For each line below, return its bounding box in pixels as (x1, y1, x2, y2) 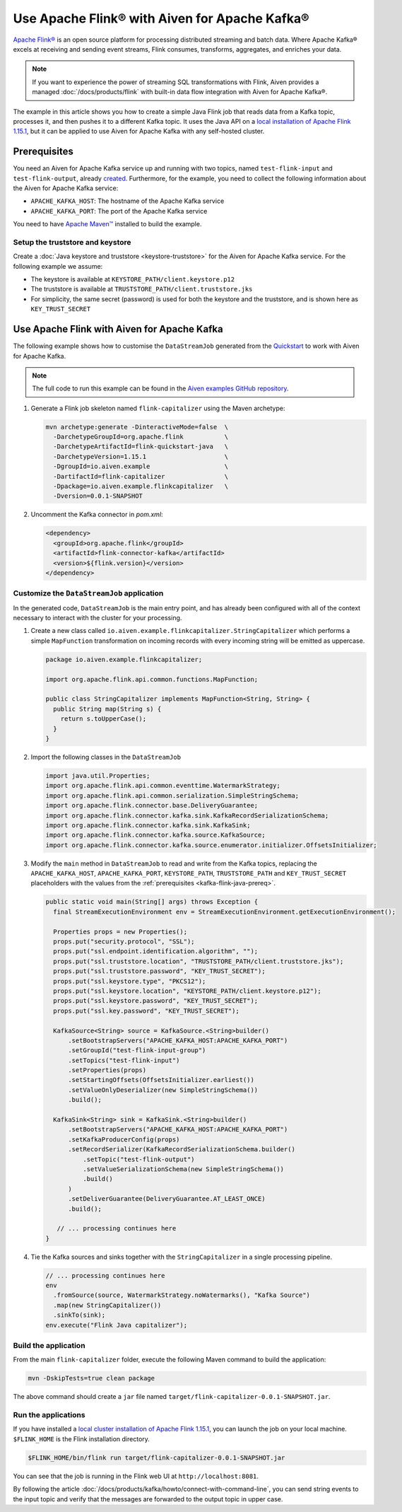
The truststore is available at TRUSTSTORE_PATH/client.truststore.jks (30, 285, 253, 293)
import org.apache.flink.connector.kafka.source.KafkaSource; (45, 831, 266, 839)
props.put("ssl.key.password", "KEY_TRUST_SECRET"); (53, 1006, 240, 1015)
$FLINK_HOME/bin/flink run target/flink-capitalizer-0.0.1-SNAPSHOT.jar (28, 1453, 285, 1462)
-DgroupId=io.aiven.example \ (53, 463, 229, 470)
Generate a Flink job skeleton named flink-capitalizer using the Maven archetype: (30, 404, 285, 412)
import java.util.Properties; (45, 772, 150, 779)
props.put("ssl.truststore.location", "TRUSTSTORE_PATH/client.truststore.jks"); (53, 957, 344, 965)
